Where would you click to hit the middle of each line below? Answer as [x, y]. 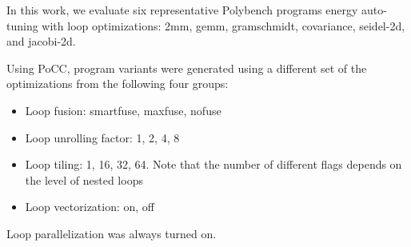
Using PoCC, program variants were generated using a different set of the [187, 68]
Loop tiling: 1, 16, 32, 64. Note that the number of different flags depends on [213, 164]
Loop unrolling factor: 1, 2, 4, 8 [102, 137]
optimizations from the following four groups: [118, 84]
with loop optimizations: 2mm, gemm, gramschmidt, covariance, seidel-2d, [223, 25]
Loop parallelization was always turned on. [112, 233]
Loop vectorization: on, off [90, 207]
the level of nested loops [84, 179]
